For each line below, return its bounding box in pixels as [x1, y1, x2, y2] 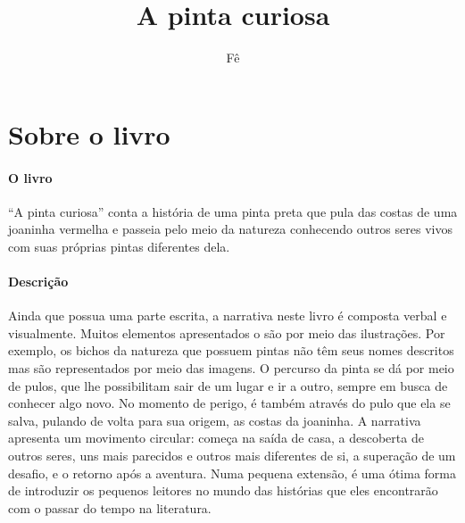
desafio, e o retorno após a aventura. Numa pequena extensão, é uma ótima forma [8, 463, 457, 482]
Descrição [8, 272, 69, 291]
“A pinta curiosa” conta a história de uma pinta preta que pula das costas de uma [8, 202, 458, 220]
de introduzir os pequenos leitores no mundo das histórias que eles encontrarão [8, 481, 438, 500]
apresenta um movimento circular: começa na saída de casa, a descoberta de [8, 428, 424, 447]
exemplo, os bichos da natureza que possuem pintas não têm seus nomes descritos [8, 341, 454, 360]
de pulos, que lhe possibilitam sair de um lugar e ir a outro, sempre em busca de [8, 376, 448, 394]
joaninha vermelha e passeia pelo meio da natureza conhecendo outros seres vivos [8, 220, 453, 238]
